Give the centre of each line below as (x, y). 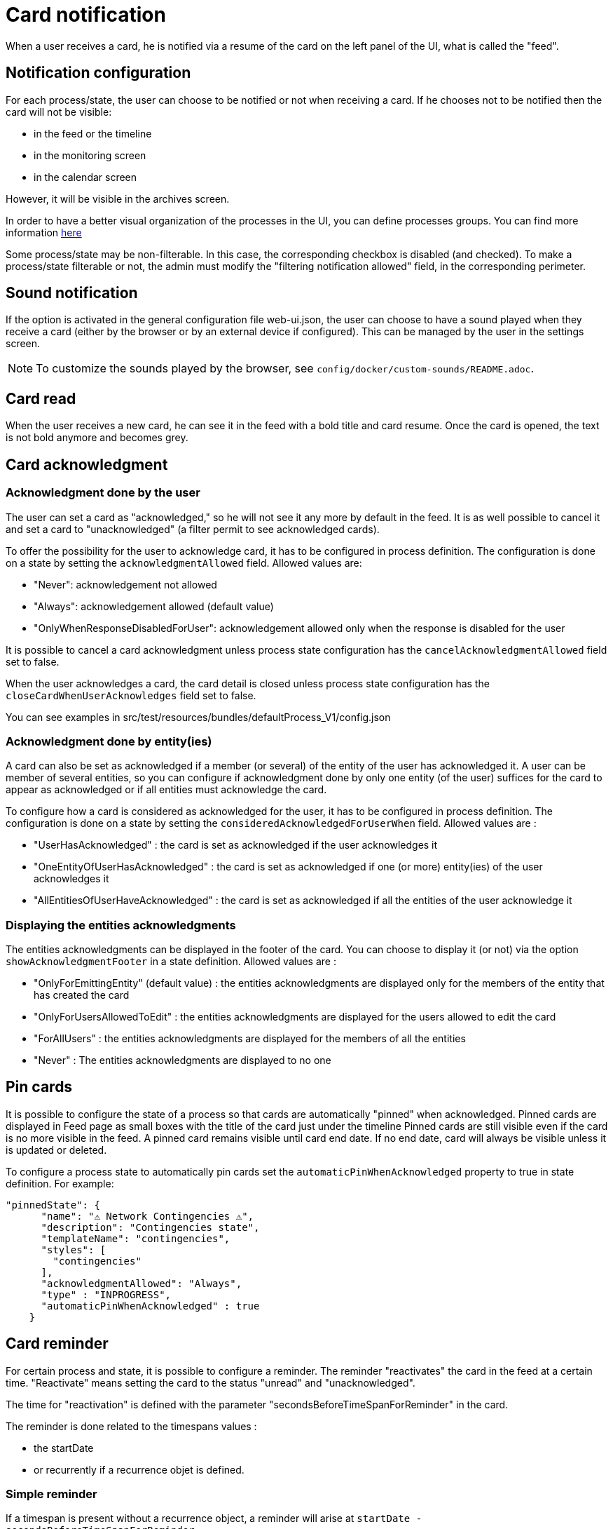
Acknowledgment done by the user (103, 493)
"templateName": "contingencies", (136, 1238)
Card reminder (57, 1344)
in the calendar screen (85, 177)
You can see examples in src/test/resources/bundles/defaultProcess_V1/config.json (198, 717)
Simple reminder (51, 1494)
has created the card (82, 995)
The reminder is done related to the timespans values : (131, 1426)
